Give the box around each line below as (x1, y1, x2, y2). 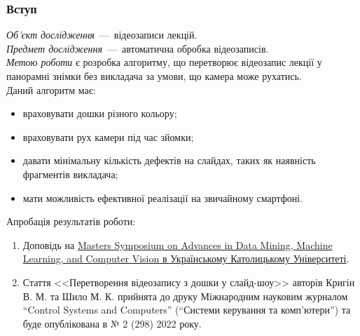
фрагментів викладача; (22, 166, 118, 181)
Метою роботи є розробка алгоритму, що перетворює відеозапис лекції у (6, 55, 322, 69)
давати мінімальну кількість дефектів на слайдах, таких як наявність (22, 153, 316, 168)
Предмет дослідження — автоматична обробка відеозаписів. (6, 41, 269, 55)
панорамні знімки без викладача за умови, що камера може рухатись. (6, 69, 302, 83)
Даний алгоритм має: (6, 82, 96, 97)
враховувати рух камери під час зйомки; (22, 129, 194, 144)
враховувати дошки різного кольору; (22, 106, 177, 121)
